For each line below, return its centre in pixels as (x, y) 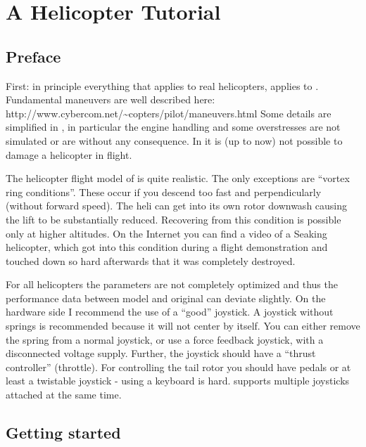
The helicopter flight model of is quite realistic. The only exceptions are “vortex (178, 178)
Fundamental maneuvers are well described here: (111, 99)
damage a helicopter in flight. (69, 154)
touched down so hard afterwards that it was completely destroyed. (151, 260)
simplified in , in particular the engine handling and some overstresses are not (173, 127)
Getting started (63, 433)
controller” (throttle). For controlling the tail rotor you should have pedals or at (178, 367)
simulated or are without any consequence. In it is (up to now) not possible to (174, 140)
